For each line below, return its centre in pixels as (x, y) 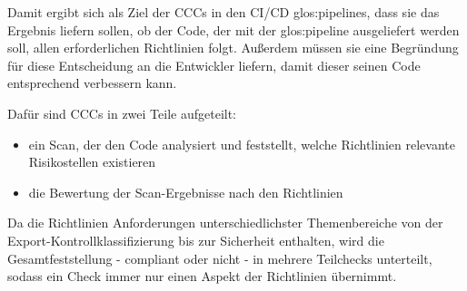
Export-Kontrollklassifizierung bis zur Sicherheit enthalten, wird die (196, 240)
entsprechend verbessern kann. (92, 83)
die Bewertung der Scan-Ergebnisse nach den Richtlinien (186, 192)
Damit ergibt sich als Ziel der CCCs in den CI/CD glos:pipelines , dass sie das (224, 12)
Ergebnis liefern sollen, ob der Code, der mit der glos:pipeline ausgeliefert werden (233, 29)
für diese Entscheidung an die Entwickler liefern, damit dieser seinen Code (214, 65)
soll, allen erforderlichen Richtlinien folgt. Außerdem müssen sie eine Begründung (233, 48)
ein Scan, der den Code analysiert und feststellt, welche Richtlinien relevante (242, 144)
